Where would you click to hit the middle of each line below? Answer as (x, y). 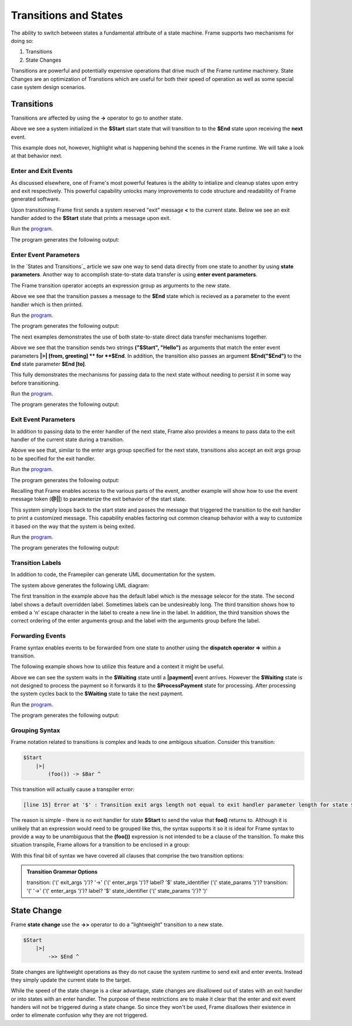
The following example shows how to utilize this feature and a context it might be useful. (118, 666)
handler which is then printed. (47, 304)
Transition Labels (36, 563)
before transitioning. (35, 383)
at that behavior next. (37, 156)
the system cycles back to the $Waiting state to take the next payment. (97, 694)
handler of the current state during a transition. (67, 439)
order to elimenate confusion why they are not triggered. (79, 1015)
